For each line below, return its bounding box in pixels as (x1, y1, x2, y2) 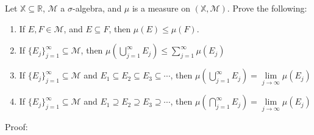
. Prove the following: (227, 2, 307, 14)
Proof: (5, 120, 28, 133)
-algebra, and (73, 2, 122, 14)
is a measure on (132, 2, 191, 14)
